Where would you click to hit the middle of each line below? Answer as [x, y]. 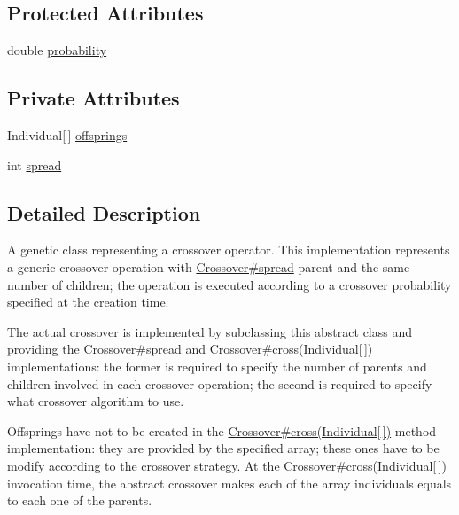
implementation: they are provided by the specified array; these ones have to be [223, 448]
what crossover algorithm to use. [96, 401]
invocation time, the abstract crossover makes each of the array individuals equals [229, 483]
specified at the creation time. [88, 302]
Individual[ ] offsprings [67, 135]
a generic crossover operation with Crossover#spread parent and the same [209, 266]
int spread [35, 164]
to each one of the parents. [80, 500]
